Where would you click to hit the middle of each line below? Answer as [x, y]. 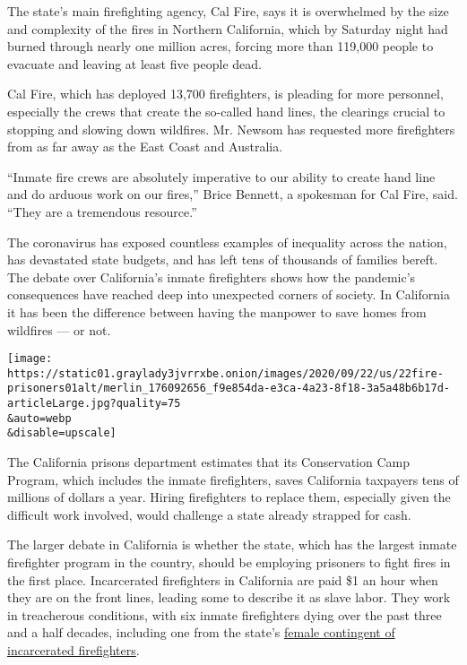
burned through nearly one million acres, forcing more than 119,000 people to [221, 46]
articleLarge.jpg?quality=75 [94, 404]
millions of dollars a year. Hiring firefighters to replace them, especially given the [229, 497]
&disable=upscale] [62, 433]
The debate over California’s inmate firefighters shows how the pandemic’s [212, 276]
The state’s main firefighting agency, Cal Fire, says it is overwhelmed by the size [228, 11]
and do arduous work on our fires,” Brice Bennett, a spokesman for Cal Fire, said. [233, 194]
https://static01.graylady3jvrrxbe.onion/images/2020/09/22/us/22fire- [225, 373]
